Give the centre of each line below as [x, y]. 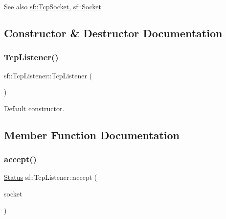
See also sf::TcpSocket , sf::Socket [53, 6]
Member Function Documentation [92, 134]
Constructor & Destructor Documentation [113, 33]
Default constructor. [34, 108]
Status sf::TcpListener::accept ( [51, 177]
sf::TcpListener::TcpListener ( [48, 75]
